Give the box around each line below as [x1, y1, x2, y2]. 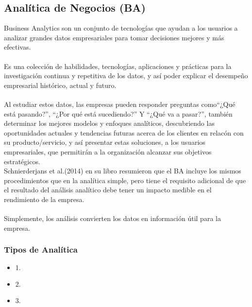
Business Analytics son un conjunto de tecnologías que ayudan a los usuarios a [4, 23, 238, 33]
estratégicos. [4, 156, 40, 166]
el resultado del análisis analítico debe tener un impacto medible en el [4, 185, 212, 195]
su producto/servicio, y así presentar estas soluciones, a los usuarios [4, 137, 205, 147]
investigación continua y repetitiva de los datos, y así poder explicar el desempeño [4, 70, 248, 81]
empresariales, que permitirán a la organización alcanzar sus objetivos [4, 146, 212, 156]
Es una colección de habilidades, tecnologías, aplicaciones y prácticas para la [4, 61, 232, 71]
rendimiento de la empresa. [4, 194, 84, 204]
